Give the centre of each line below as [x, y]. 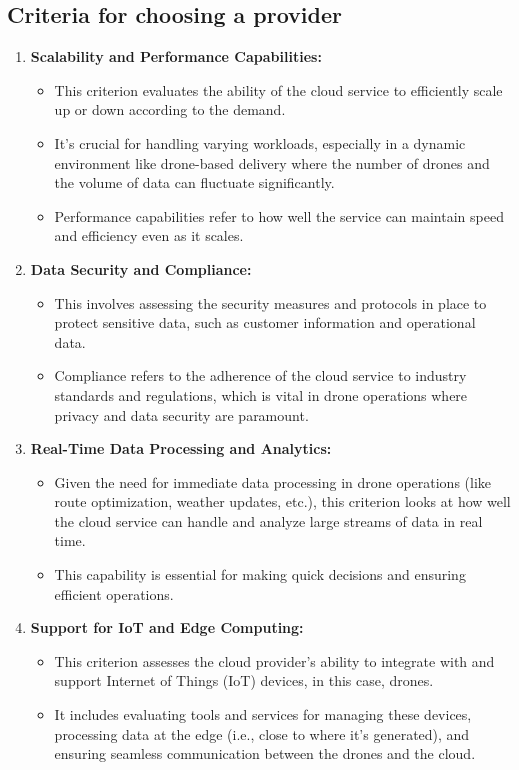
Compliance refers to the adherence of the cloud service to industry [260, 375]
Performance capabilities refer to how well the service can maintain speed [279, 215]
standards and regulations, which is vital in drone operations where [261, 394]
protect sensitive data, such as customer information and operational [265, 322]
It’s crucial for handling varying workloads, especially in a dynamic [260, 142]
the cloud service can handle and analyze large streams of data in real [268, 520]
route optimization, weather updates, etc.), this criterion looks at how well [282, 501]
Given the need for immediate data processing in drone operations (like [273, 481]
